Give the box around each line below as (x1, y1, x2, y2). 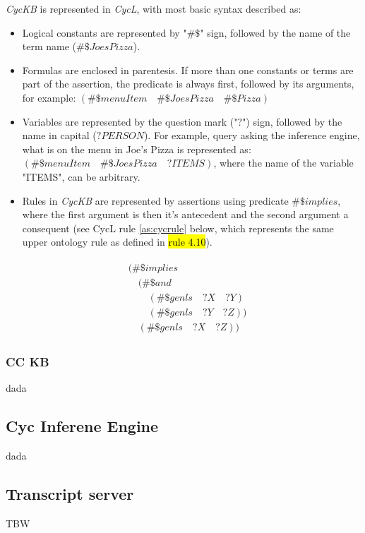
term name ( (22, 39, 77, 54)
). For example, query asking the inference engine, (143, 128, 360, 143)
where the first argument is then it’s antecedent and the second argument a (22, 207, 349, 222)
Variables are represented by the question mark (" (22, 114, 238, 128)
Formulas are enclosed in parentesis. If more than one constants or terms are (22, 62, 354, 77)
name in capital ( (22, 128, 97, 143)
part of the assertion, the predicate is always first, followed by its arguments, (22, 76, 354, 91)
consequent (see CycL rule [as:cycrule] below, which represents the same (22, 220, 334, 235)
